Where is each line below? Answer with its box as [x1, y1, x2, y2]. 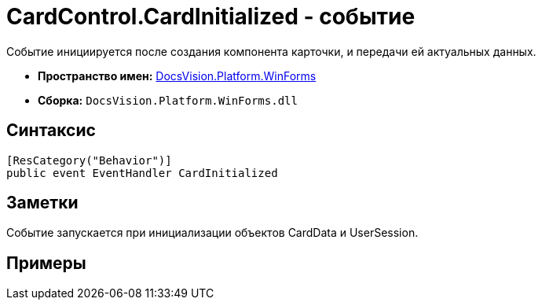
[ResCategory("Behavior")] [6, 153, 172, 167]
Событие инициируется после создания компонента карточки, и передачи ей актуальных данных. [6, 44, 537, 58]
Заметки [6, 193, 79, 213]
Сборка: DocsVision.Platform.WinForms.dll [38, 93, 298, 107]
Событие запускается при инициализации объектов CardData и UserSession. [6, 226, 419, 240]
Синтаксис [6, 120, 96, 141]
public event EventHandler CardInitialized [6, 166, 278, 179]
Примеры [6, 253, 86, 273]
